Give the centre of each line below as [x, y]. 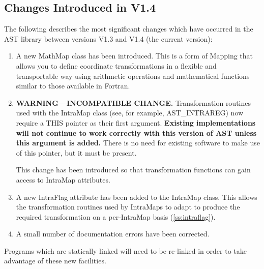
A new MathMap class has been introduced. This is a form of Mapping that [135, 56]
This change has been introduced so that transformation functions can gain [133, 170]
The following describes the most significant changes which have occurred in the [129, 29]
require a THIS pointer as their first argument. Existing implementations [136, 122]
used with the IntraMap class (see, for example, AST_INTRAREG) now [130, 113]
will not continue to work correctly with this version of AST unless [136, 132]
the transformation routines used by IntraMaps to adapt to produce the [128, 207]
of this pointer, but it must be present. [76, 152]
